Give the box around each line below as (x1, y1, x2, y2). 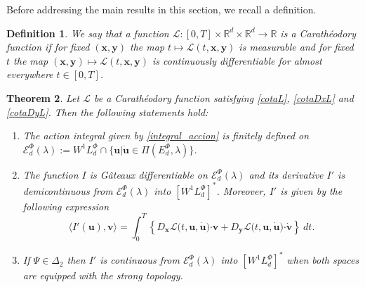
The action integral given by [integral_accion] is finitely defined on (22, 128, 310, 143)
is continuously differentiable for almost (152, 53, 322, 68)
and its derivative (248, 167, 324, 181)
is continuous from (100, 253, 180, 267)
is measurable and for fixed (239, 39, 354, 54)
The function (22, 167, 79, 181)
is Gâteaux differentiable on (89, 167, 208, 181)
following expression (22, 198, 109, 213)
